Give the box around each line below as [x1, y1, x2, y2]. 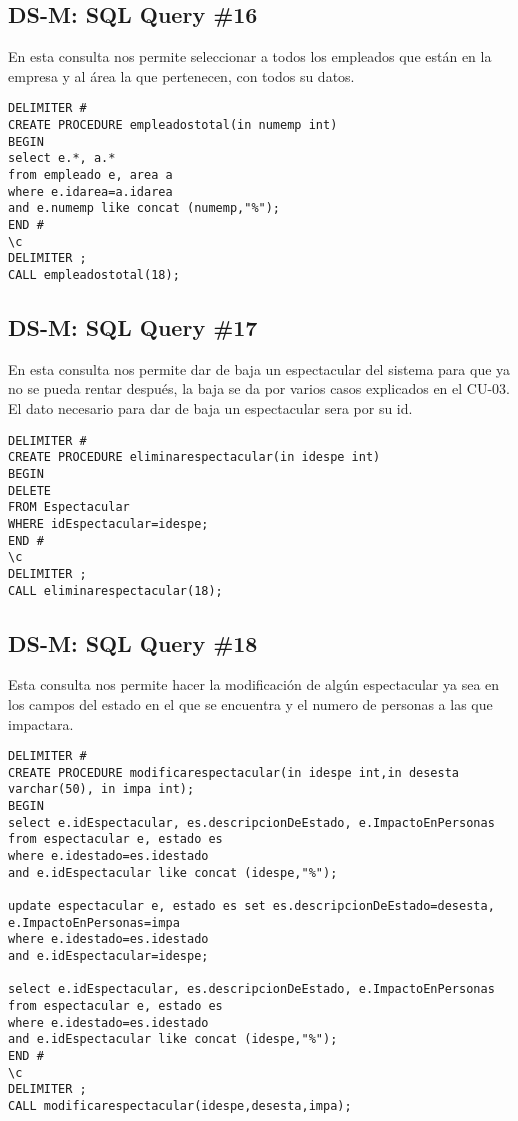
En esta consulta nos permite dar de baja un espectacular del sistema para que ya [8, 358, 511, 379]
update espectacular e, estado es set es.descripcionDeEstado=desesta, [8, 899, 495, 914]
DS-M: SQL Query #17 [8, 312, 258, 342]
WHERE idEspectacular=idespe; [8, 516, 209, 531]
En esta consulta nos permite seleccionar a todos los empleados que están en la [8, 46, 492, 67]
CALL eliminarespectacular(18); [8, 583, 223, 598]
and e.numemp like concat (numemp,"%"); [8, 201, 281, 216]
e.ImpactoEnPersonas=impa [8, 915, 180, 930]
